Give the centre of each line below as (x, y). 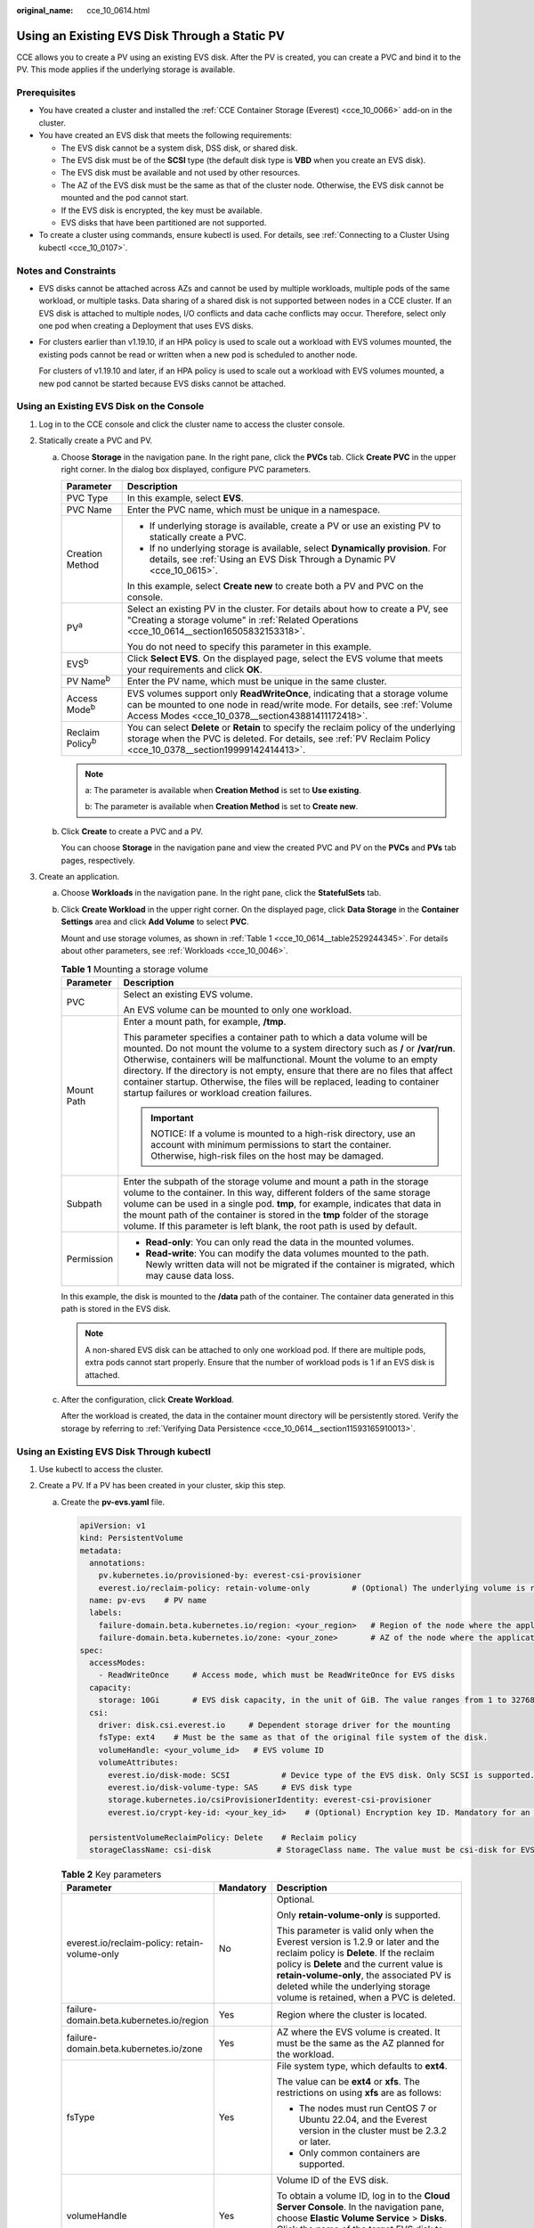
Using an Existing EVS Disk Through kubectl (113, 1451)
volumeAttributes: (138, 1763)
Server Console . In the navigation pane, (360, 2208)
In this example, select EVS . (185, 498)
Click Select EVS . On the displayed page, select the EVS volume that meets (285, 659)
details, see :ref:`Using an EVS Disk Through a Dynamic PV (272, 560)
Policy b (81, 743)
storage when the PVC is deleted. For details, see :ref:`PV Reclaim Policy (279, 738)
